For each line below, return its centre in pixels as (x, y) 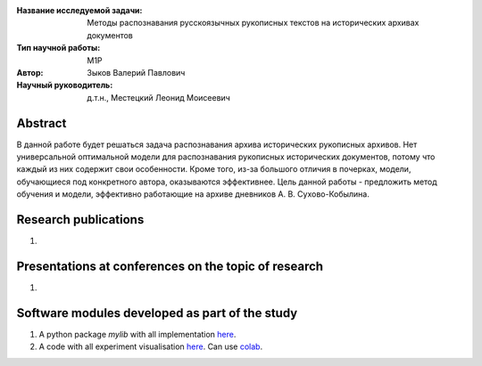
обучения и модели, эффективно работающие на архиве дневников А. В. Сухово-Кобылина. (193, 194)
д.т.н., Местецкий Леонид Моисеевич (159, 97)
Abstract (42, 123)
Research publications (80, 220)
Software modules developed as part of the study (157, 313)
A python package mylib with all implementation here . (137, 334)
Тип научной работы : (58, 48)
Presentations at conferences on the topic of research (170, 266)
